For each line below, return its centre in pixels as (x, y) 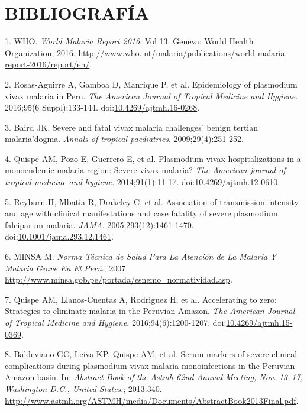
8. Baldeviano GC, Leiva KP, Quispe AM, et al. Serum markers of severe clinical (151, 354)
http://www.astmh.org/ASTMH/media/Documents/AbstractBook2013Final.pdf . (152, 400)
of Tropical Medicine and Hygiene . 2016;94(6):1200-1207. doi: (116, 322)
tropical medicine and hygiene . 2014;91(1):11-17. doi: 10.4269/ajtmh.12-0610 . (143, 182)
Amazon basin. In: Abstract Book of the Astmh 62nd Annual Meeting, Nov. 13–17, (154, 377)
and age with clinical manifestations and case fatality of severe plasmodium (141, 213)
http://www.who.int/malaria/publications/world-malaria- (183, 52)
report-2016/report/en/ (47, 64)
